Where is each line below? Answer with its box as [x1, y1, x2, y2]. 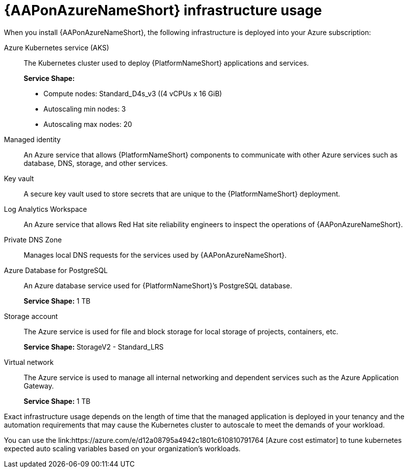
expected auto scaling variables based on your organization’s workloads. [4, 444, 241, 453]
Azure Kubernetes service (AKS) [4, 43, 110, 52]
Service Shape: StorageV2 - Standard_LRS [24, 342, 164, 351]
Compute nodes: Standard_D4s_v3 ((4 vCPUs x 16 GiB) [43, 89, 222, 98]
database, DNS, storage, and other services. [24, 158, 168, 167]
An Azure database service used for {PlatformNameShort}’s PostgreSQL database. [24, 281, 293, 290]
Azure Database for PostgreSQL [4, 266, 108, 275]
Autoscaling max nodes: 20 [43, 119, 132, 128]
